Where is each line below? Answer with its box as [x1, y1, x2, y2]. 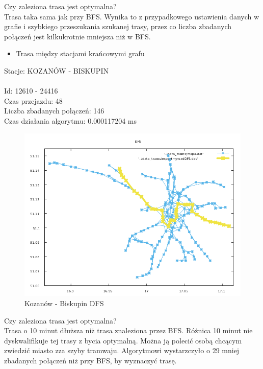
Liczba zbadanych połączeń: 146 [4, 105, 104, 116]
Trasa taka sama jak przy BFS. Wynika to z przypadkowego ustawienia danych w [4, 11, 259, 21]
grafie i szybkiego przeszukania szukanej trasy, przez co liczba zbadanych [4, 21, 232, 32]
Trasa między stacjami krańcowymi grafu [16, 48, 145, 59]
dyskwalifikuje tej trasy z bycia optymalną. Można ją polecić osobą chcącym [4, 335, 242, 345]
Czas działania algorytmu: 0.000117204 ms [4, 115, 137, 126]
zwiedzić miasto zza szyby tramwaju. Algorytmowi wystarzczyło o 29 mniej [4, 345, 240, 356]
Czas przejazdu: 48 [4, 95, 63, 106]
